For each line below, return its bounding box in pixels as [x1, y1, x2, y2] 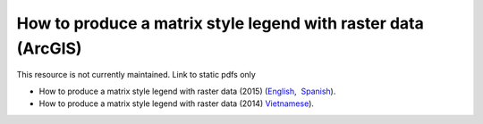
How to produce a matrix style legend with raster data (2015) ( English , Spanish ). [38, 86, 336, 96]
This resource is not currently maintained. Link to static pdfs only [16, 70, 257, 80]
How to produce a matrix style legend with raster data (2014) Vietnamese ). [38, 98, 315, 109]
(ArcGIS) [16, 38, 82, 58]
